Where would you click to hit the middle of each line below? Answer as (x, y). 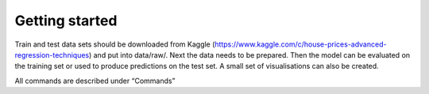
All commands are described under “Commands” (95, 81)
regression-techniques (52, 55)
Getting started (66, 21)
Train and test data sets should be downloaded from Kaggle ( (115, 44)
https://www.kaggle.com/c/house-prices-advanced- (301, 44)
